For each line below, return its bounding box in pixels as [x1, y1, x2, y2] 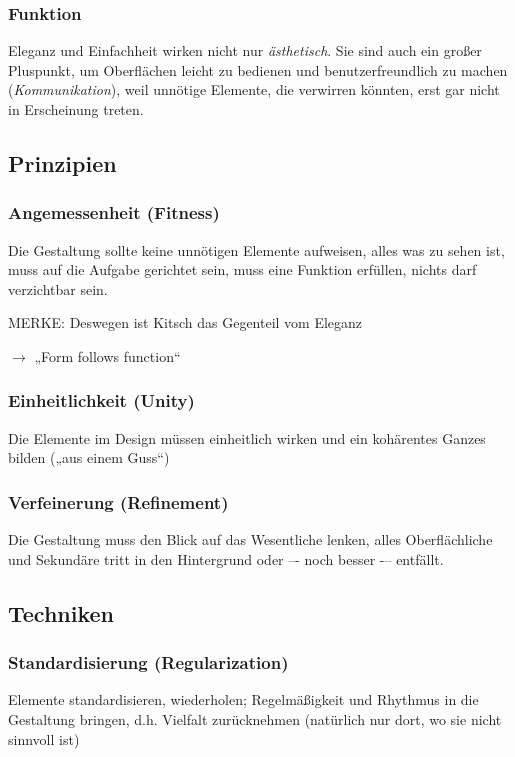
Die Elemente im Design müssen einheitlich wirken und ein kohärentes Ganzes [8, 427, 486, 448]
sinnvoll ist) [8, 728, 80, 749]
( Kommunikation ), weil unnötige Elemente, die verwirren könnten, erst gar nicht [8, 79, 500, 100]
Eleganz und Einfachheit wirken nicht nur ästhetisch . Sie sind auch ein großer [8, 40, 482, 61]
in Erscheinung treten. [8, 99, 144, 119]
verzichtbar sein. [8, 278, 108, 299]
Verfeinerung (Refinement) [8, 489, 229, 514]
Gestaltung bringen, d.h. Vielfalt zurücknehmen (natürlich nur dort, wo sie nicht [8, 708, 502, 729]
